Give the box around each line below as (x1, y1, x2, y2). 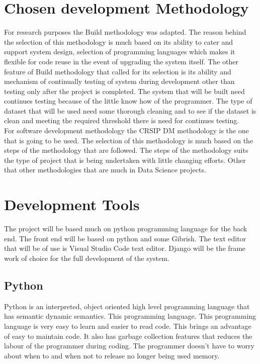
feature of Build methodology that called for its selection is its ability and (4, 66, 231, 76)
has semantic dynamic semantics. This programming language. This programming (4, 311, 256, 321)
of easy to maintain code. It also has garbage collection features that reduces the (4, 330, 252, 341)
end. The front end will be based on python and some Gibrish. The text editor (4, 233, 246, 243)
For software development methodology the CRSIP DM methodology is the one (4, 125, 249, 136)
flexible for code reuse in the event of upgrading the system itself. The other (4, 56, 238, 66)
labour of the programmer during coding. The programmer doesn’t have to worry (4, 340, 254, 351)
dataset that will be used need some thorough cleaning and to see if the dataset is (4, 105, 256, 116)
